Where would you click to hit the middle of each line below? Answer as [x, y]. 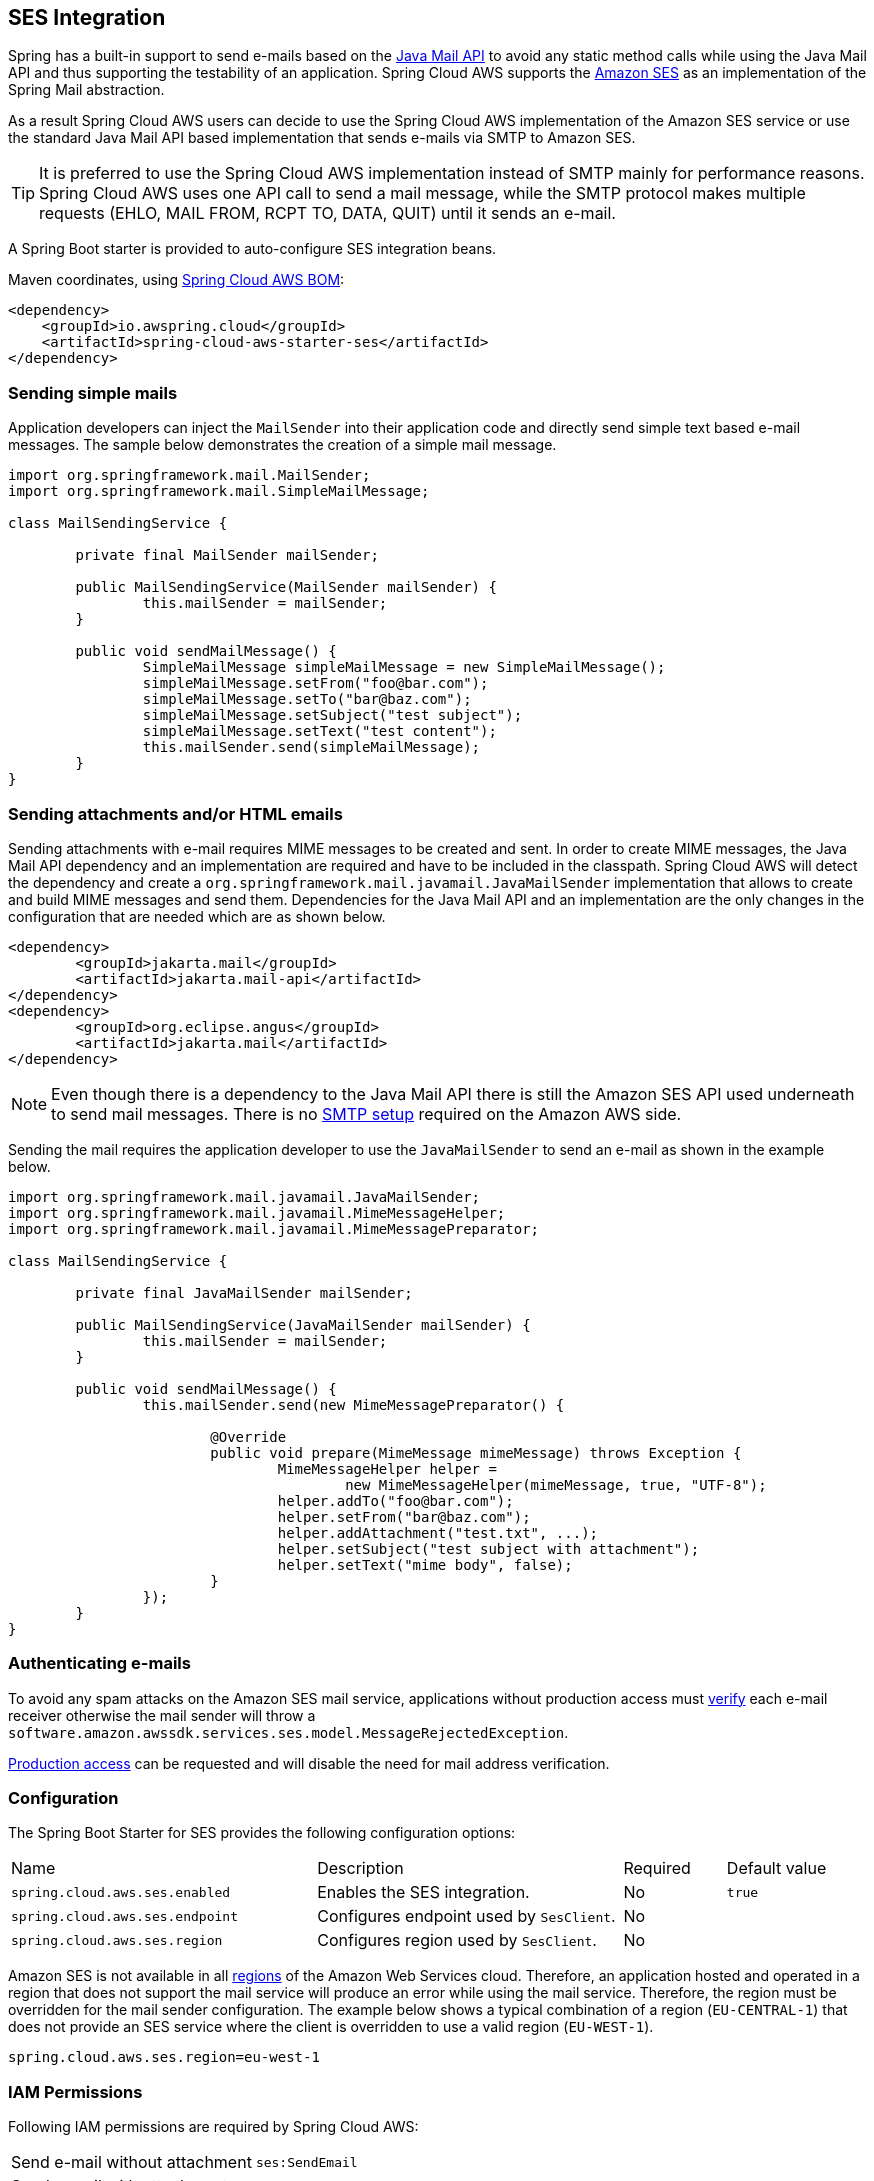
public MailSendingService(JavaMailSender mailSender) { [303, 1324]
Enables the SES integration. [423, 1892]
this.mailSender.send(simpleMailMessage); [311, 747]
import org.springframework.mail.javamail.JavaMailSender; [244, 1196]
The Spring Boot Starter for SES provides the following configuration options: [262, 1833]
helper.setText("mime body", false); [425, 1564]
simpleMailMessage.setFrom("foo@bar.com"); [315, 683]
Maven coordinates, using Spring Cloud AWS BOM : [176, 280]
